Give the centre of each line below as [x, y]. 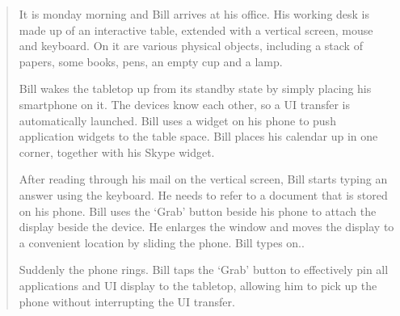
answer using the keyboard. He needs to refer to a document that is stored [203, 194]
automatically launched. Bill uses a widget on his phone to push [177, 120]
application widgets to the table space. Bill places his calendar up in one [198, 136]
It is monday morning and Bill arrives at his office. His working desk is [194, 14]
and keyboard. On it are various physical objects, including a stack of [191, 46]
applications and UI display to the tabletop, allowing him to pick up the [198, 285]
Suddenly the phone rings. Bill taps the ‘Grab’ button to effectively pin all [204, 270]
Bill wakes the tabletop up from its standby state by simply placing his [195, 88]
